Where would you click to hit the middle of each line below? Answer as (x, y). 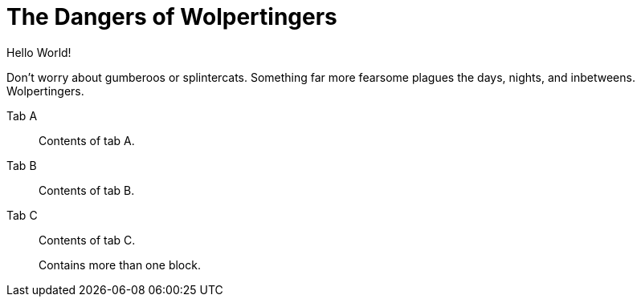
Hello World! (39, 52)
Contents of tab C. (87, 240)
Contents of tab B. (87, 190)
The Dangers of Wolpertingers (172, 17)
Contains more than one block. (120, 265)
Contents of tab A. (87, 140)
